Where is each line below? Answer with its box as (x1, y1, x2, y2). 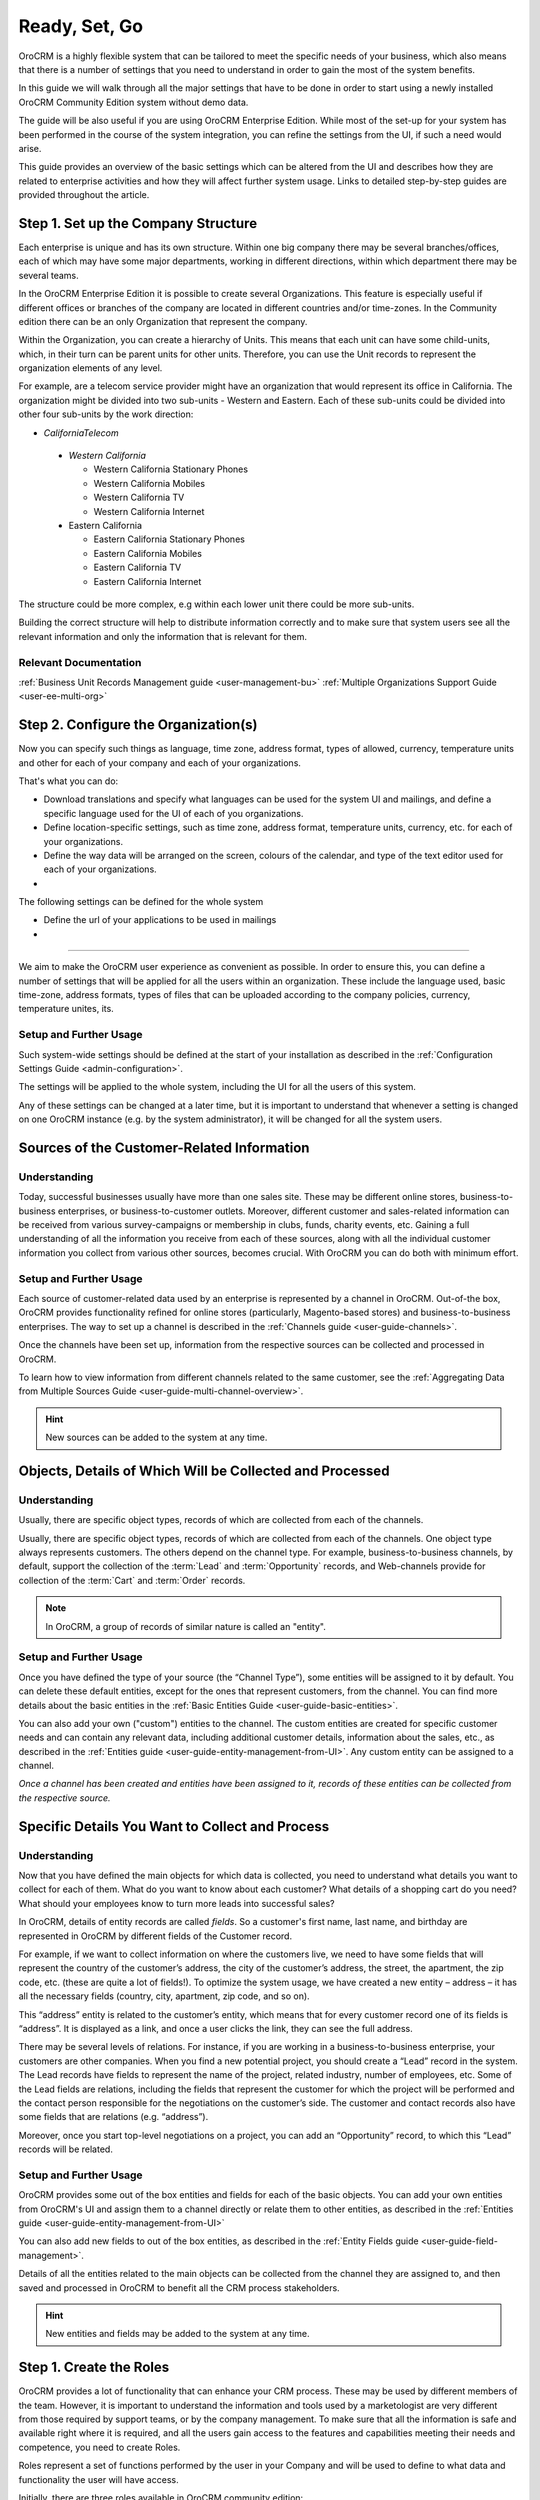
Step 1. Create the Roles (18, 2359, 170, 2376)
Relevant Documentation (18, 655, 142, 669)
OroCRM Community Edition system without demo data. (18, 96, 249, 108)
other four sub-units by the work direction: (18, 408, 194, 420)
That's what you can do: (18, 775, 119, 787)
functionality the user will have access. (18, 2473, 179, 2485)
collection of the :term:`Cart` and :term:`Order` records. (18, 1574, 246, 1586)
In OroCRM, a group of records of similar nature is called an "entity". (45, 1620, 327, 1632)
